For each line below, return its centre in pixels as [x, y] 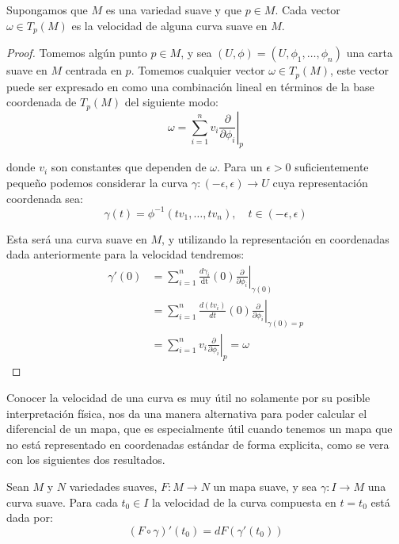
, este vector [359, 70]
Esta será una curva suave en [77, 238]
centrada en [93, 70]
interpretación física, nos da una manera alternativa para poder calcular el [187, 413]
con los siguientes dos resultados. [86, 460]
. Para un [240, 167]
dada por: [30, 517]
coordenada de [42, 102]
